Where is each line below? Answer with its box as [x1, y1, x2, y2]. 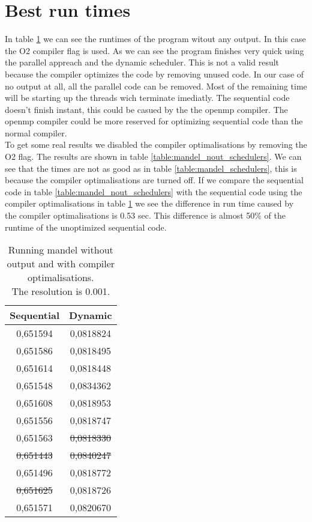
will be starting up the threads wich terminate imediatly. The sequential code [5, 91, 290, 104]
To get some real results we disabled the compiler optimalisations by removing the [5, 138, 307, 151]
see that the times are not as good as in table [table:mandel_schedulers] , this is [5, 162, 297, 174]
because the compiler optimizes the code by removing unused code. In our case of [5, 67, 304, 80]
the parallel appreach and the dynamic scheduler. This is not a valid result [5, 56, 280, 68]
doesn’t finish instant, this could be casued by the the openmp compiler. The [5, 103, 288, 115]
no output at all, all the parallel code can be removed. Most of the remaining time [5, 79, 307, 92]
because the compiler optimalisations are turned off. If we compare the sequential [5, 174, 304, 186]
